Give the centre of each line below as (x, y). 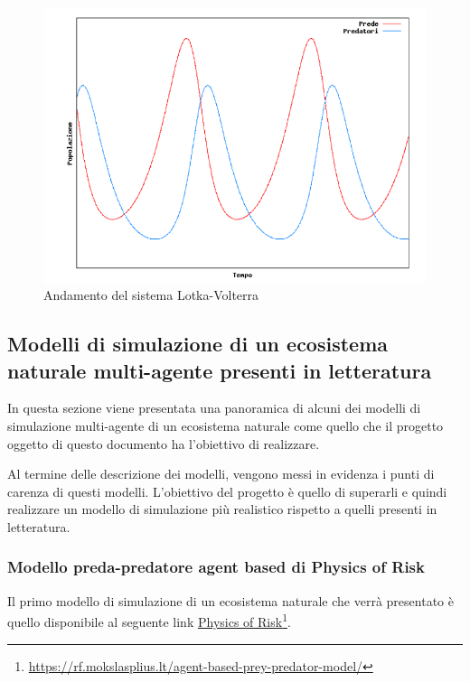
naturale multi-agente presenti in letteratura (220, 370)
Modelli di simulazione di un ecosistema (198, 344)
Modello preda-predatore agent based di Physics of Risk (216, 567)
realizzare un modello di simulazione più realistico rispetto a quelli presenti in (222, 509)
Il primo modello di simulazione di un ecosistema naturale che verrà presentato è (230, 600)
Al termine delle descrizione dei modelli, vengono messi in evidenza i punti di (221, 474)
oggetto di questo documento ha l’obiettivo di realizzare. (164, 443)
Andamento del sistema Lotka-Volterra (151, 295)
